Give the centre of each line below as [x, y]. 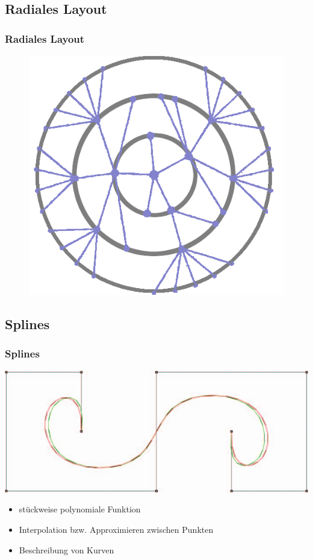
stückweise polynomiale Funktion [80, 509]
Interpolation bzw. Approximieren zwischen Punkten [116, 530]
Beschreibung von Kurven [67, 549]
